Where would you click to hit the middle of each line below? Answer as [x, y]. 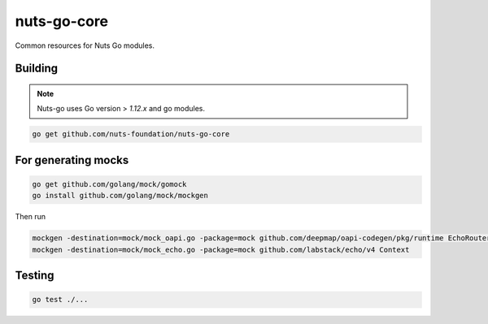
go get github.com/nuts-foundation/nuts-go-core [131, 134]
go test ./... [60, 300]
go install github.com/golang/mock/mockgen [120, 196]
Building [37, 69]
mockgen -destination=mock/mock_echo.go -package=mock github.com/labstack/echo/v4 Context [221, 249]
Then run [30, 217]
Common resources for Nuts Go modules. [85, 45]
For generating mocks [72, 160]
